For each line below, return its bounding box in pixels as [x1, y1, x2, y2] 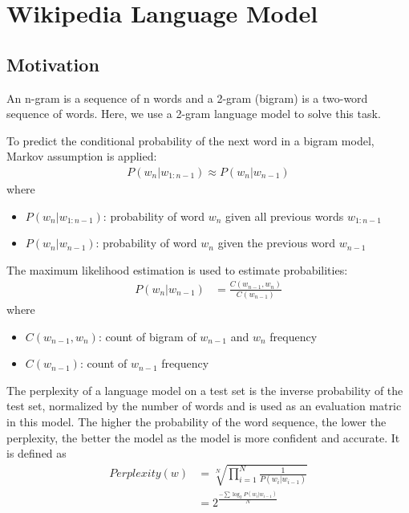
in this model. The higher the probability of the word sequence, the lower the [6, 413, 387, 430]
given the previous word [217, 234, 336, 251]
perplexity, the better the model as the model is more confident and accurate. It [6, 429, 400, 446]
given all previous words [225, 207, 344, 224]
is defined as [6, 445, 67, 462]
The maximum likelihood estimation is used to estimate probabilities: [6, 261, 348, 278]
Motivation [6, 51, 99, 76]
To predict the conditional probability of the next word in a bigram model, [6, 132, 375, 149]
